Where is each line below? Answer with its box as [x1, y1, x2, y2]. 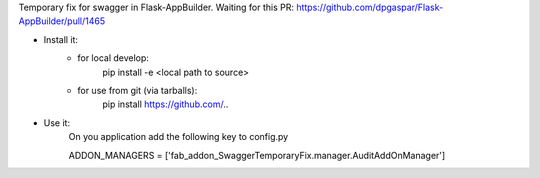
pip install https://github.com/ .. [102, 98, 229, 110]
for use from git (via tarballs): [77, 84, 198, 96]
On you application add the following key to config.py [68, 131, 289, 143]
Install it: [43, 33, 79, 45]
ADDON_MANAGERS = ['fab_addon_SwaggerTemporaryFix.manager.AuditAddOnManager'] [68, 149, 446, 161]
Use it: [43, 116, 70, 129]
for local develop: [77, 52, 150, 64]
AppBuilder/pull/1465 [18, 15, 106, 27]
